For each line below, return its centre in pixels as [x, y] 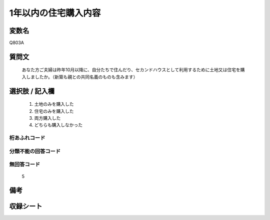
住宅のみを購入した [54, 111]
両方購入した [47, 118]
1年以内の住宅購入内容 [55, 13]
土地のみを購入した [54, 104]
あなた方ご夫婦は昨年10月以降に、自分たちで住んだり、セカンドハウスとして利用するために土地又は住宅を [131, 70]
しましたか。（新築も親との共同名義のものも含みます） [82, 77]
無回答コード [25, 165]
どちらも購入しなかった [58, 125]
